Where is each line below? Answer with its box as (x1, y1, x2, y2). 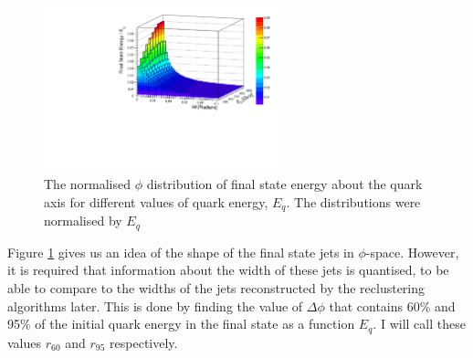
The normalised (44, 174, 131, 194)
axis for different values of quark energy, (44, 192, 268, 211)
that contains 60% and (329, 296, 456, 315)
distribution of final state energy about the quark (146, 174, 423, 194)
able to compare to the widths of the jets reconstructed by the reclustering (7, 279, 426, 298)
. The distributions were (286, 192, 421, 211)
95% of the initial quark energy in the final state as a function (7, 314, 355, 333)
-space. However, (365, 242, 459, 261)
